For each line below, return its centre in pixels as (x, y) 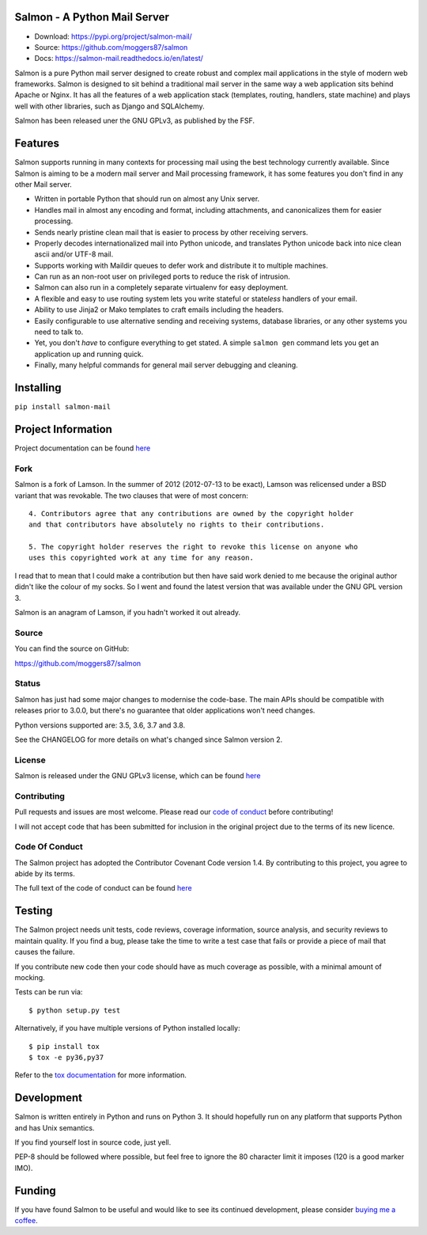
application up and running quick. (89, 354)
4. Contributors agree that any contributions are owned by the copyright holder (191, 513)
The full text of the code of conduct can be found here (104, 888)
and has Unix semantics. (55, 1127)
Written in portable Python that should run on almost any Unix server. (147, 199)
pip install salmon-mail (62, 407)
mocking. (30, 977)
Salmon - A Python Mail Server (92, 17)
